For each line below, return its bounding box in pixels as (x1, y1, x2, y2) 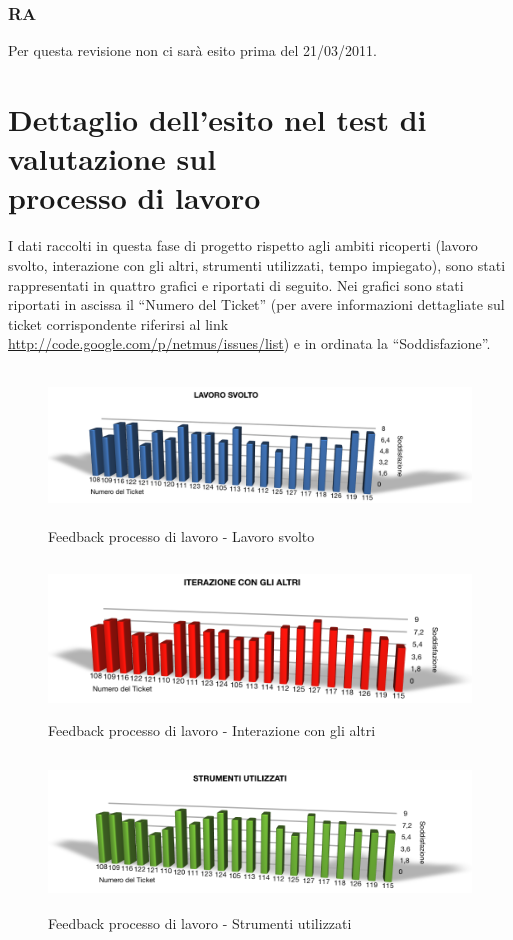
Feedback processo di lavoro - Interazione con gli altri (48, 719, 376, 740)
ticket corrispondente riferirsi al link (8, 313, 229, 334)
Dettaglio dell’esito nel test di (8, 99, 427, 139)
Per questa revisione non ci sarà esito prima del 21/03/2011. (8, 40, 377, 61)
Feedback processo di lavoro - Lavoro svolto (48, 526, 315, 547)
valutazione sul (8, 138, 217, 179)
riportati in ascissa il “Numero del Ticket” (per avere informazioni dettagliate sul (8, 294, 505, 315)
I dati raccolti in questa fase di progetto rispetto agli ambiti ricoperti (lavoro (8, 235, 478, 256)
